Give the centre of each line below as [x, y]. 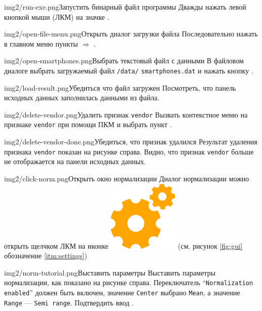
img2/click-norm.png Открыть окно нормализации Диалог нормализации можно [127, 178]
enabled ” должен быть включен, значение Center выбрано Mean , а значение [122, 292]
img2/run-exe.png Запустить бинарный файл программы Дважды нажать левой [125, 7]
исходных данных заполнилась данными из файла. [82, 98]
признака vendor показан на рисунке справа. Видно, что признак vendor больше [129, 151]
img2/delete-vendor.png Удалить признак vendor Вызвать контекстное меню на [126, 114]
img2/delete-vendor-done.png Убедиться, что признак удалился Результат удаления [131, 142]
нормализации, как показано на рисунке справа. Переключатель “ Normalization [129, 282]
